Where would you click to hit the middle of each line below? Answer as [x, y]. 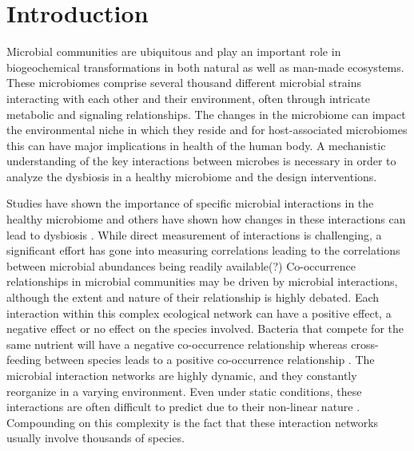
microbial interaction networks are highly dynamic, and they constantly [182, 375]
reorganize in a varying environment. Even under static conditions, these [184, 391]
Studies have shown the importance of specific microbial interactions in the [190, 203]
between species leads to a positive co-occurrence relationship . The [209, 360]
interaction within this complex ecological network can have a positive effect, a [199, 313]
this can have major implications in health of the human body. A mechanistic [196, 145]
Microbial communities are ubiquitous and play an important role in [174, 51]
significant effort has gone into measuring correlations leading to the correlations [203, 250]
